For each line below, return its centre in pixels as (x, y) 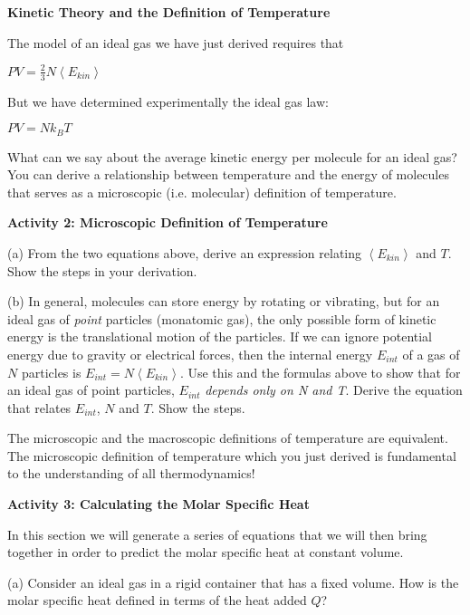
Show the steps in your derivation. (102, 270)
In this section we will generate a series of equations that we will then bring (217, 534)
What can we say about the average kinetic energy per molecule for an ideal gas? (232, 156)
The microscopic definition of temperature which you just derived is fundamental (232, 455)
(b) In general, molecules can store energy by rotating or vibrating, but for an (224, 301)
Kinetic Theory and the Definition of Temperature (169, 12)
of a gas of (431, 354)
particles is (51, 372)
